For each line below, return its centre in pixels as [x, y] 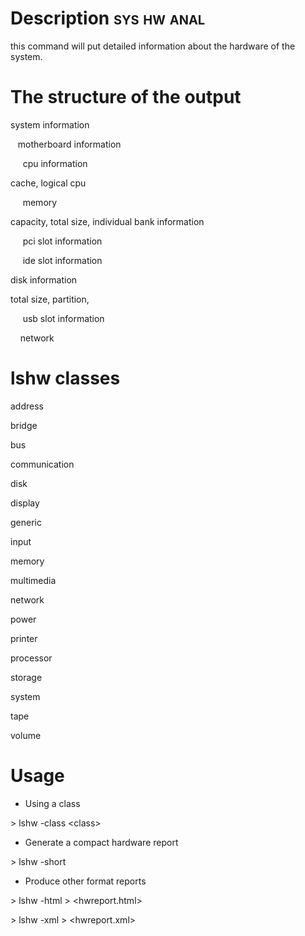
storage [26, 677]
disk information [44, 279]
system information [50, 124]
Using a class [52, 803]
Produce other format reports [85, 881]
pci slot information [62, 241]
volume [26, 735]
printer [24, 638]
